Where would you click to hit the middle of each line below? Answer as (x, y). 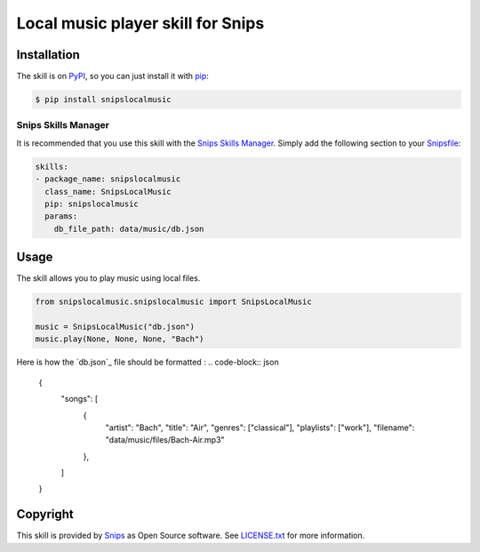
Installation (48, 55)
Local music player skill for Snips (140, 23)
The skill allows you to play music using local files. (108, 278)
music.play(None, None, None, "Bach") (120, 339)
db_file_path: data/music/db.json (129, 228)
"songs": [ (80, 399)
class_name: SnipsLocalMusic (108, 192)
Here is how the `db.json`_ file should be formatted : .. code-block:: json (148, 362)
